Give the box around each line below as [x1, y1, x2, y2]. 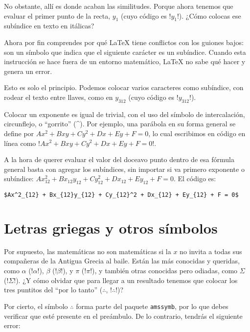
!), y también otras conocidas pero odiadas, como [90, 265, 238, 276]
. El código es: [173, 173, 216, 184]
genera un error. [4, 66, 52, 76]
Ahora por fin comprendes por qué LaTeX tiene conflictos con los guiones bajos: [4, 37, 244, 47]
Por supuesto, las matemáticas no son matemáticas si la [4, 246, 171, 256]
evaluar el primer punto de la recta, [4, 10, 111, 21]
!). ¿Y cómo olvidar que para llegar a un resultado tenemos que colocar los [14, 275, 238, 285]
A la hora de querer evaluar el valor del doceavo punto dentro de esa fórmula [4, 154, 234, 165]
